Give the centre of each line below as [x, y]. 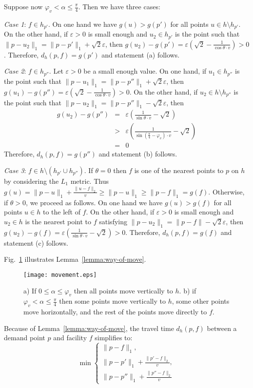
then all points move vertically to [123, 290]
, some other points [201, 301]
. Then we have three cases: [119, 6]
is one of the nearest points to [179, 170]
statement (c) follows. [36, 242]
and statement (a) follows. [141, 54]
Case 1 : [15, 24]
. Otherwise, [226, 191]
